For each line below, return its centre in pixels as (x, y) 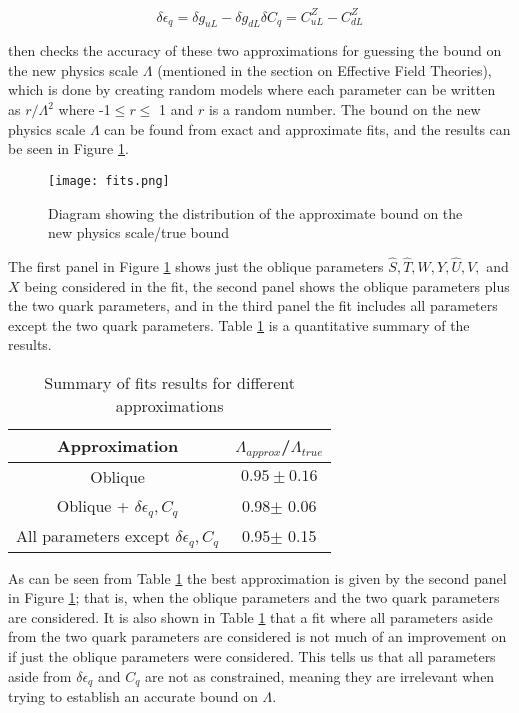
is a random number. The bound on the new (344, 109)
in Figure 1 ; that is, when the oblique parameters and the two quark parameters (254, 597)
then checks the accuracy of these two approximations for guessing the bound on (255, 50)
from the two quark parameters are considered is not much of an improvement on (257, 636)
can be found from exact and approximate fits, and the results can (307, 128)
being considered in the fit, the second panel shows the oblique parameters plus (267, 285)
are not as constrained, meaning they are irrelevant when (319, 675)
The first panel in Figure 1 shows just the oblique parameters (196, 265)
